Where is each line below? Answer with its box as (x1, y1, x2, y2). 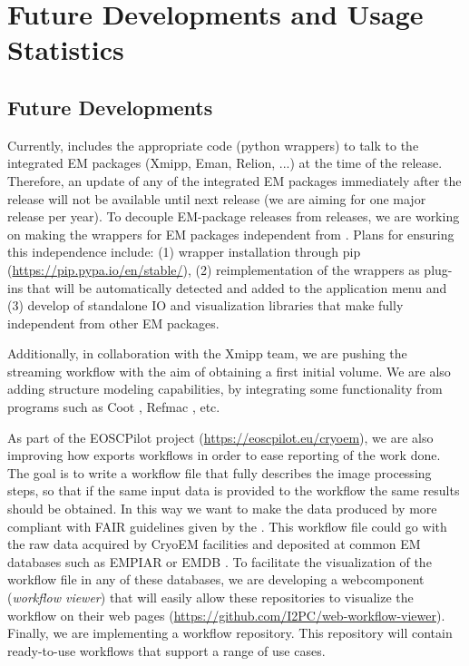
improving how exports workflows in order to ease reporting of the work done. (7, 446, 441, 465)
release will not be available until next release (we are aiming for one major (7, 189, 426, 208)
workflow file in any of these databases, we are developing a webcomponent (7, 570, 425, 589)
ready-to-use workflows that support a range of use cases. (7, 641, 326, 660)
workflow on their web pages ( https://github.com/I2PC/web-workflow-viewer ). (7, 605, 445, 624)
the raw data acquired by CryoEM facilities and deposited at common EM (7, 534, 421, 553)
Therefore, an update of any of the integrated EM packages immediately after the (7, 171, 462, 190)
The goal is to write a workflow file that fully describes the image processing (7, 463, 432, 482)
